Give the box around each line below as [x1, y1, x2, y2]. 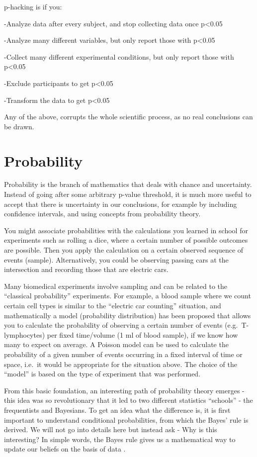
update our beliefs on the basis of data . [4, 444, 126, 454]
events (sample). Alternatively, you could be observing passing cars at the [4, 254, 229, 265]
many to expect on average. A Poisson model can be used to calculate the [4, 339, 229, 350]
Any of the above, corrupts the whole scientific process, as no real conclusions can [4, 111, 253, 122]
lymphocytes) [4, 329, 45, 340]
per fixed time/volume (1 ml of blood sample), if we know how [47, 329, 238, 340]
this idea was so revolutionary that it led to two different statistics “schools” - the [4, 395, 253, 405]
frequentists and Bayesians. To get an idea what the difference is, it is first [4, 404, 231, 415]
